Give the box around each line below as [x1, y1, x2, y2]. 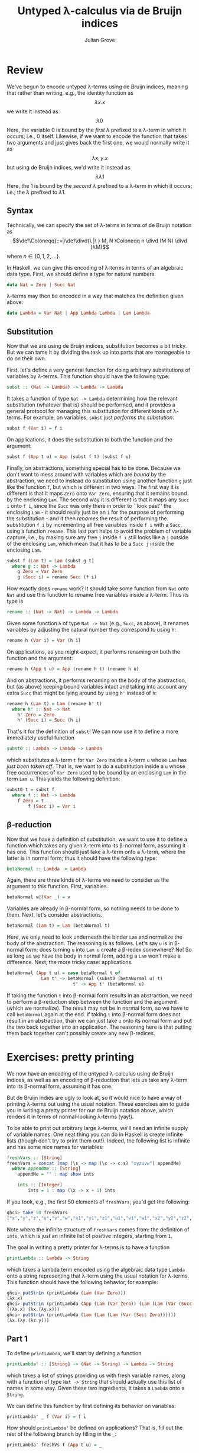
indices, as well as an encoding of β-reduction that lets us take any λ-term [6, 1076, 188, 1083]
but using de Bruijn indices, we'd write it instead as [6, 164, 131, 171]
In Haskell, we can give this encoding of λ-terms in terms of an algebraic [6, 264, 184, 271]
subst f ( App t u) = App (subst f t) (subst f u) [6, 453, 132, 460]
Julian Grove [84, 36, 116, 43]
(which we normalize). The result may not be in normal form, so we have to [6, 1004, 189, 1012]
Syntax [6, 206, 34, 216]
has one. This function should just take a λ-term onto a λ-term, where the [6, 848, 186, 855]
